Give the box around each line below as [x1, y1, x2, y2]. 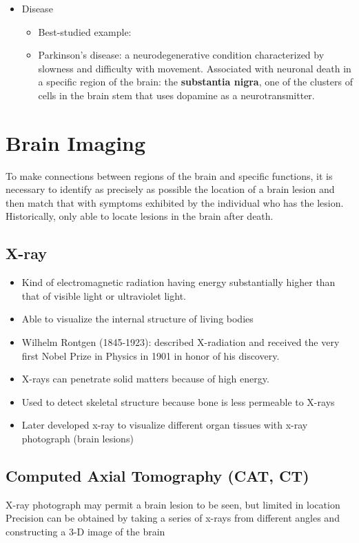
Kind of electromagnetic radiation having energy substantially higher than [21, 275, 336, 289]
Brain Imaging [6, 128, 146, 156]
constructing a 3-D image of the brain [6, 524, 165, 538]
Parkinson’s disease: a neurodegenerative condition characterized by [38, 48, 325, 62]
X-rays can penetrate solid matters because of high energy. [21, 371, 269, 386]
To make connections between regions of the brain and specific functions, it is [6, 168, 333, 183]
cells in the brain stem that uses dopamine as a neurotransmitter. [38, 88, 315, 102]
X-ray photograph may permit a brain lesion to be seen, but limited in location [6, 497, 340, 511]
